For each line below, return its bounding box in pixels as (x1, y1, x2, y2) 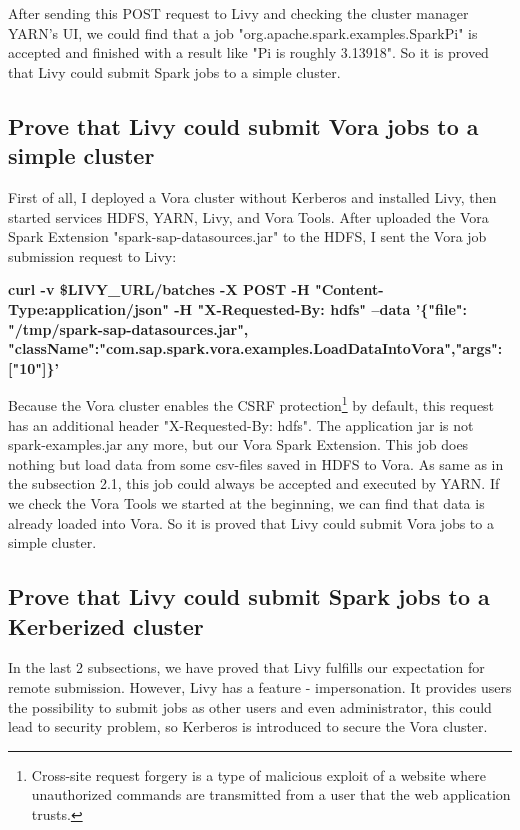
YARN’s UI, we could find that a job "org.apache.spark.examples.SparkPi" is (8, 22, 478, 43)
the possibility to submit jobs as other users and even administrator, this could (8, 696, 492, 717)
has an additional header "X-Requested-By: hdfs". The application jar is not (8, 414, 474, 435)
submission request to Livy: (8, 245, 177, 266)
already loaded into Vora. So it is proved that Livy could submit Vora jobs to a (8, 512, 494, 533)
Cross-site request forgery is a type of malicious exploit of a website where (31, 764, 486, 785)
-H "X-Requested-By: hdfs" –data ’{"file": (174, 298, 467, 319)
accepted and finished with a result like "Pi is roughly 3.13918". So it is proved (8, 42, 489, 63)
